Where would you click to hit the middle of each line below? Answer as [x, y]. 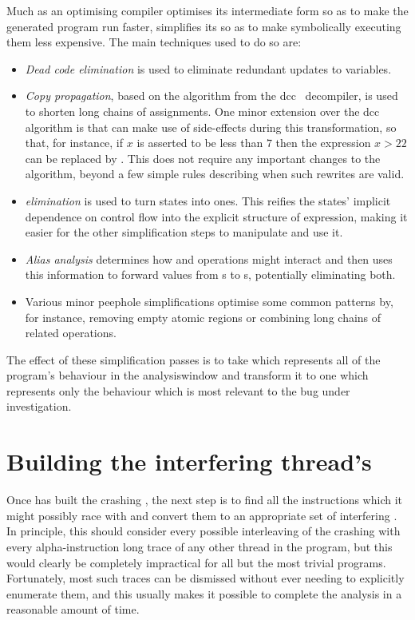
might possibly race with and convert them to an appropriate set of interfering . [202, 515]
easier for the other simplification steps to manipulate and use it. [184, 232]
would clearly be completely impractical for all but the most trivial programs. [196, 562]
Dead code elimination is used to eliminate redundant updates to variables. [208, 68]
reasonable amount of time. [73, 609]
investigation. [39, 406]
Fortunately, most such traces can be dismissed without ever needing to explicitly [206, 578]
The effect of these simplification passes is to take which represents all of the [194, 359]
